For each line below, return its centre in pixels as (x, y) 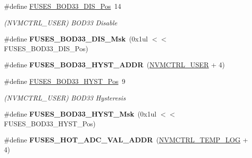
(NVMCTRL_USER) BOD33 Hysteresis (65, 97)
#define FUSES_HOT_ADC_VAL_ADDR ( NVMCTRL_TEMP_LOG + (126, 140)
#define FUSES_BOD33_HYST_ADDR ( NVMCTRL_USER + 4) (115, 65)
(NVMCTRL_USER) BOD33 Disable (61, 22)
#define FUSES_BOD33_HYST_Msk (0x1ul (80, 114)
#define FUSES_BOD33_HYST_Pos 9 (65, 81)
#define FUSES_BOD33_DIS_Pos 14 (63, 6)
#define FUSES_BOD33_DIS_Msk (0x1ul (76, 39)
